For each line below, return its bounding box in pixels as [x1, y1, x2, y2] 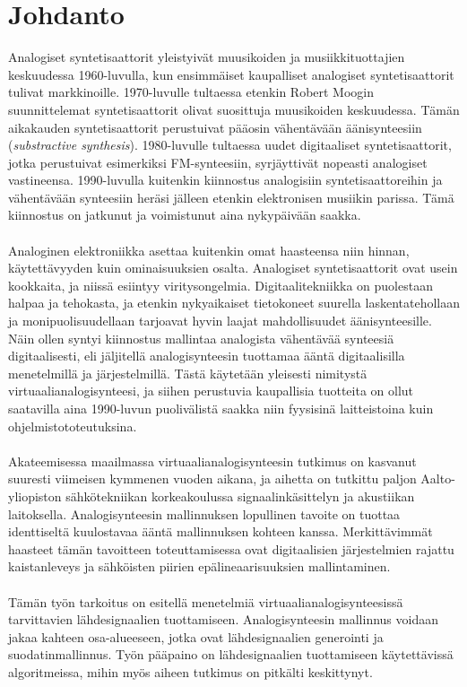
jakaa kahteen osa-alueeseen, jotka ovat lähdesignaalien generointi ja [8, 627, 384, 646]
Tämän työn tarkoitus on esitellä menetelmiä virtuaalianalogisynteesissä [8, 592, 403, 611]
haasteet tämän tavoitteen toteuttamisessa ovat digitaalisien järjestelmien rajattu [8, 539, 454, 558]
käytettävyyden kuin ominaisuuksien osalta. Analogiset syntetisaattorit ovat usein [8, 258, 458, 277]
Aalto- [420, 469, 455, 488]
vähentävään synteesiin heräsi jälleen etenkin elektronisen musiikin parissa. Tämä [8, 187, 454, 206]
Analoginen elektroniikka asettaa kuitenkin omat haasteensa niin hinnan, [8, 240, 410, 259]
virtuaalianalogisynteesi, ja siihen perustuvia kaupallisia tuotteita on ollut [8, 381, 414, 400]
